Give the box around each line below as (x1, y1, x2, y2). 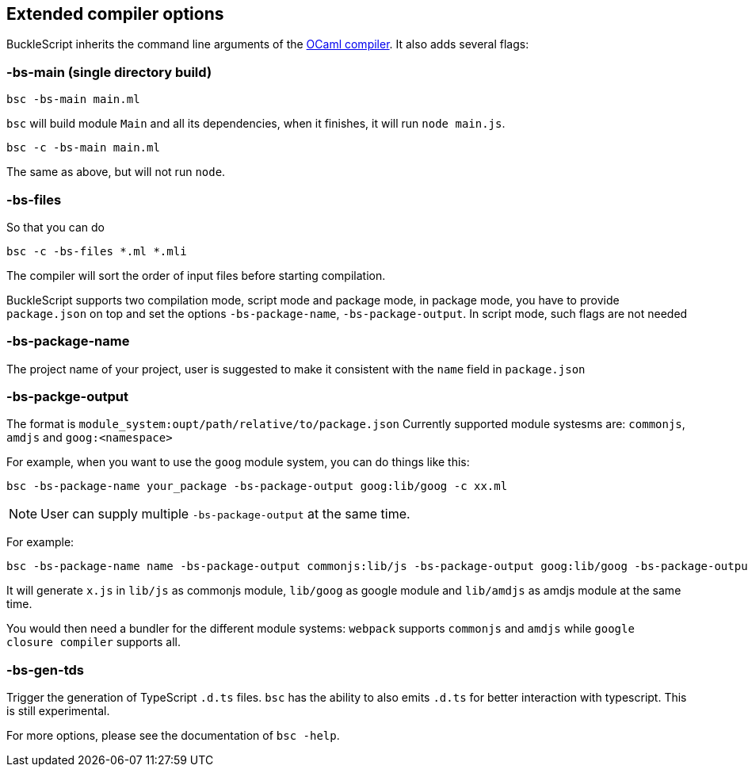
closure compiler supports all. (6, 635, 181, 649)
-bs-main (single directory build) (6, 63, 212, 80)
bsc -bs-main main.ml (6, 93, 140, 106)
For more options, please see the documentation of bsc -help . (6, 729, 340, 743)
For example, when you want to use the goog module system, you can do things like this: (6, 455, 470, 469)
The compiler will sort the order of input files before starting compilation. (6, 268, 386, 282)
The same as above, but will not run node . (6, 165, 226, 179)
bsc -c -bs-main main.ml (6, 141, 160, 155)
